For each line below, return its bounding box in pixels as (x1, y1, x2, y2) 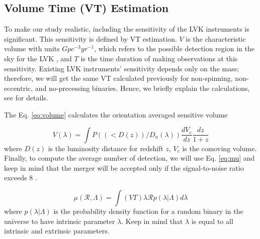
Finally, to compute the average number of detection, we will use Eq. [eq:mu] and (4, 153, 255, 163)
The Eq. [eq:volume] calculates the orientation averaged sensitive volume (4, 109, 228, 119)
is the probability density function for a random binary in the (53, 205, 243, 216)
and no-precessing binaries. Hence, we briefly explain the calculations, (35, 82, 250, 93)
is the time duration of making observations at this (80, 53, 238, 63)
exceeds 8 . (4, 172, 37, 183)
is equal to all (191, 215, 233, 226)
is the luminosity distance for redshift (48, 143, 163, 153)
